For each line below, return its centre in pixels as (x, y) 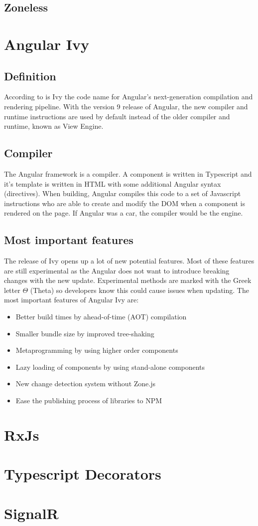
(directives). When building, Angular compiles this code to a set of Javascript (123, 193)
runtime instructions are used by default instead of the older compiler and (117, 116)
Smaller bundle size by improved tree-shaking (85, 333)
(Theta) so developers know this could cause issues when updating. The (139, 290)
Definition (30, 76)
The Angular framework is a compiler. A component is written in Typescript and (128, 173)
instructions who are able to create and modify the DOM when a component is (125, 203)
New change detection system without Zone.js (85, 384)
